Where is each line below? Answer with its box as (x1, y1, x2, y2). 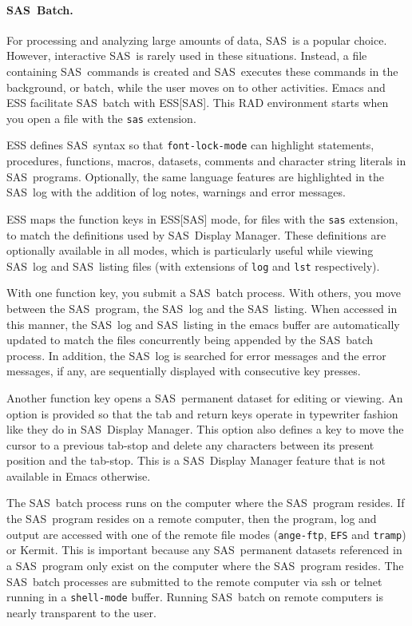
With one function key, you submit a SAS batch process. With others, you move (6, 284, 401, 301)
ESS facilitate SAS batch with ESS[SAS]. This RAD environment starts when (6, 94, 389, 111)
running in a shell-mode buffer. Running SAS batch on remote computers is (6, 588, 383, 605)
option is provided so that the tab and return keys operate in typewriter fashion (6, 405, 398, 422)
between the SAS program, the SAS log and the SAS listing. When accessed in (6, 299, 398, 316)
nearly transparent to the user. (6, 604, 156, 620)
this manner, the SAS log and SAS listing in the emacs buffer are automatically (6, 315, 400, 332)
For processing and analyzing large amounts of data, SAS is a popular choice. (6, 31, 387, 48)
